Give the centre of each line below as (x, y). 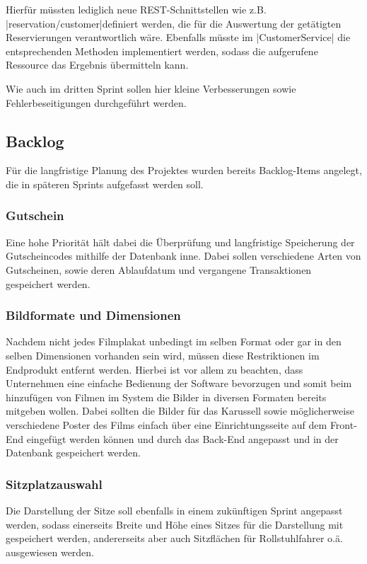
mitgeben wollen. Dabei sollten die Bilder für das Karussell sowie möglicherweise (180, 411)
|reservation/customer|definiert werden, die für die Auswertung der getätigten (174, 23)
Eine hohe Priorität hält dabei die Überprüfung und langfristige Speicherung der (180, 242)
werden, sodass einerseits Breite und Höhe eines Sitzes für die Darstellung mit (175, 524)
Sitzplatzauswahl (54, 484)
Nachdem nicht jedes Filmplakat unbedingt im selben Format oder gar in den (174, 341)
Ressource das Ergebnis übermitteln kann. (97, 65)
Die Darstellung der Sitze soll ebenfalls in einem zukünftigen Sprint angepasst (174, 510)
